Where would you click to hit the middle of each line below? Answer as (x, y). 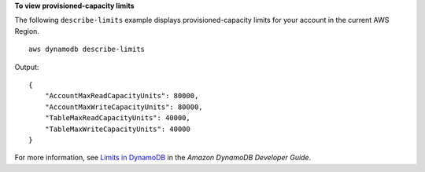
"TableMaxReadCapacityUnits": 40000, (117, 118)
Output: (27, 67)
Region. (27, 31)
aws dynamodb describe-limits (87, 49)
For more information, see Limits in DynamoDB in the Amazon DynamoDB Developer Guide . (163, 158)
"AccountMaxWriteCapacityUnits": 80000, (124, 107)
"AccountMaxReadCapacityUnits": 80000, (122, 96)
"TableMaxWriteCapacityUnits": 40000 (117, 129)
